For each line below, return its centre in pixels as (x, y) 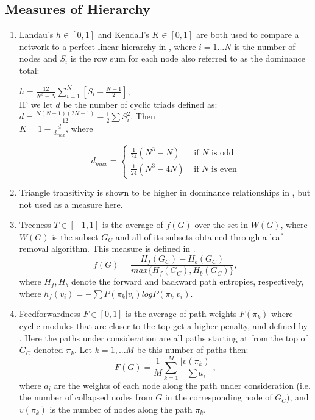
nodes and (38, 58)
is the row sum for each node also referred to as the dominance (188, 58)
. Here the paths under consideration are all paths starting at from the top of (163, 337)
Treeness (35, 225)
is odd (223, 153)
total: (29, 70)
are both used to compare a (247, 34)
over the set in (221, 225)
